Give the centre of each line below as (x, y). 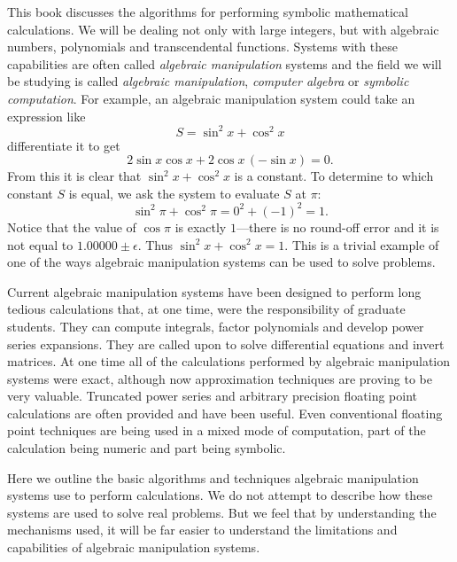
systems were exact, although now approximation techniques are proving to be (220, 378)
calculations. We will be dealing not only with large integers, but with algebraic (223, 29)
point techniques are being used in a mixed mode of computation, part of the (217, 430)
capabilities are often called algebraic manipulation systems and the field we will (225, 63)
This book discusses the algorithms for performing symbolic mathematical (208, 12)
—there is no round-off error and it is (337, 226)
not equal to (40, 244)
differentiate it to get (64, 145)
